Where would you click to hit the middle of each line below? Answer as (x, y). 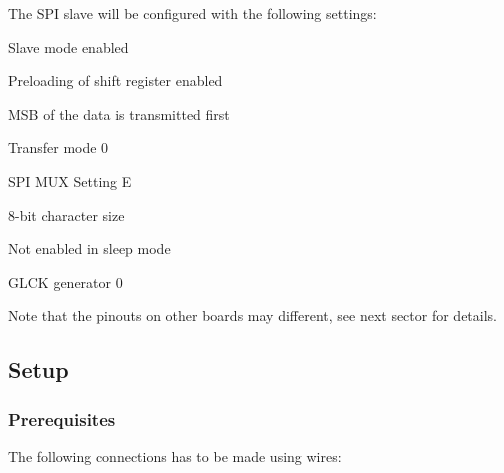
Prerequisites (62, 418)
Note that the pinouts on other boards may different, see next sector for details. (253, 315)
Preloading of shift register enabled (115, 80)
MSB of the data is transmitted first (119, 113)
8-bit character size (66, 214)
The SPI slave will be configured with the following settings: (192, 13)
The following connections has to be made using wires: (175, 455)
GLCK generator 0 (65, 281)
